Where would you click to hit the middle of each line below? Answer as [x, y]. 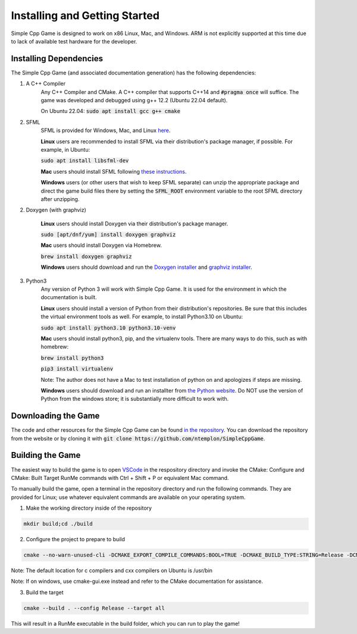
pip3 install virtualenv [77, 369]
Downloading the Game [55, 416]
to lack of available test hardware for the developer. [74, 41]
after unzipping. [60, 199]
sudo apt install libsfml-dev [85, 161]
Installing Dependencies [57, 59]
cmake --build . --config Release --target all [94, 608]
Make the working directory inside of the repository [89, 508]
